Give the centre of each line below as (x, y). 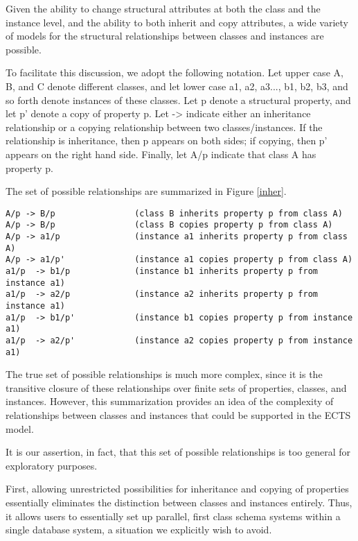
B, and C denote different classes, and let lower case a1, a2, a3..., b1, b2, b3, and (177, 86)
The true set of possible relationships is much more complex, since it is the (164, 374)
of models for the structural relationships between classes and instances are (165, 36)
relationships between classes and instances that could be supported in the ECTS (178, 415)
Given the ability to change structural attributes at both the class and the (163, 8)
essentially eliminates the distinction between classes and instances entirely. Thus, (179, 502)
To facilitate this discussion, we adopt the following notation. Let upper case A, (174, 72)
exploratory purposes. (52, 465)
